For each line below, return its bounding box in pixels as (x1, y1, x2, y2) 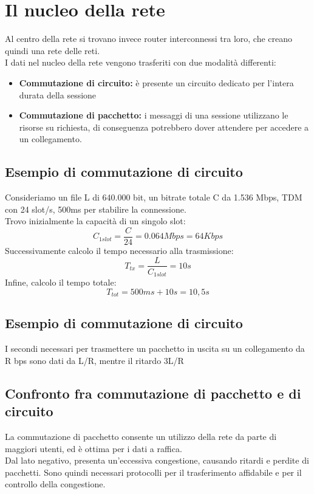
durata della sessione (19, 88, 97, 101)
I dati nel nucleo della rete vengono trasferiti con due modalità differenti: (5, 56, 276, 69)
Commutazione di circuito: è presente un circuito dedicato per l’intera (19, 76, 294, 89)
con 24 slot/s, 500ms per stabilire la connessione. (5, 202, 186, 215)
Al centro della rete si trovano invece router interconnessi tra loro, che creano (5, 32, 293, 45)
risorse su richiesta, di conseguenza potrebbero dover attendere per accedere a (19, 120, 309, 133)
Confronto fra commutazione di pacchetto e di (5, 383, 301, 402)
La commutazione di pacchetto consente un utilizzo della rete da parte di (5, 430, 277, 443)
